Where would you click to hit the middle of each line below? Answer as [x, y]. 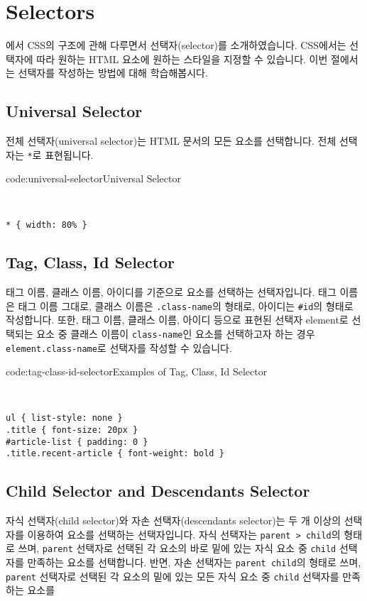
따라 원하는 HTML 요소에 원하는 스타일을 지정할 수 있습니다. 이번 [182, 59]
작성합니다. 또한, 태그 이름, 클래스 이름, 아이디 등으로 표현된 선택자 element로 [177, 320]
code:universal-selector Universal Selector [93, 178]
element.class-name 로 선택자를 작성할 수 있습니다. [119, 347]
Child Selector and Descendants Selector [158, 491]
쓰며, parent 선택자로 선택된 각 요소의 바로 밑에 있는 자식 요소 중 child [177, 548]
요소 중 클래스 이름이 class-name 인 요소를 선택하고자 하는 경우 [176, 333]
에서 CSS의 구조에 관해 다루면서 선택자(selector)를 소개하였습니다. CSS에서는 [176, 45]
